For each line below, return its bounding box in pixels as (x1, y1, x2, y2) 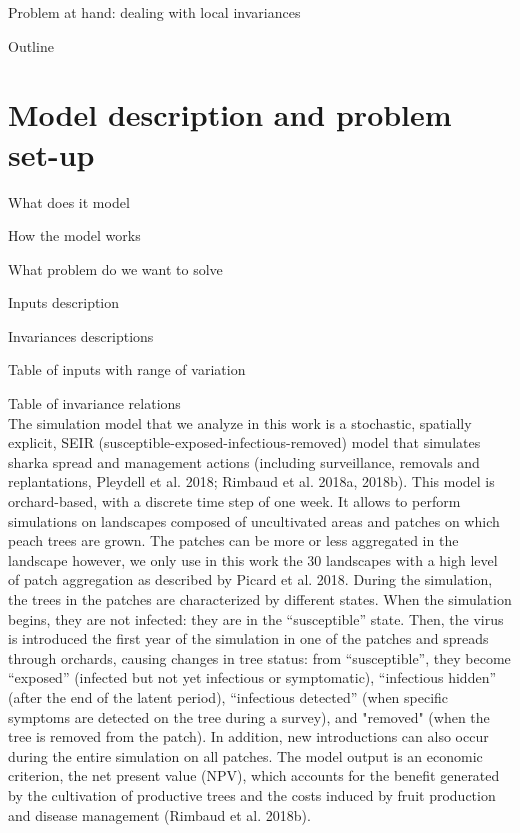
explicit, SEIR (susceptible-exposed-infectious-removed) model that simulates (8, 432, 481, 453)
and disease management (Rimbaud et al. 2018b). (8, 804, 311, 825)
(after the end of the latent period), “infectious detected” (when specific (8, 686, 449, 707)
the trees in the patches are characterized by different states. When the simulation (8, 589, 512, 609)
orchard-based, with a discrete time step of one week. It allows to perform (8, 491, 461, 512)
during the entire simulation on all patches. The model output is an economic (8, 745, 483, 766)
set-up (8, 133, 95, 174)
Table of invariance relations (8, 393, 181, 414)
